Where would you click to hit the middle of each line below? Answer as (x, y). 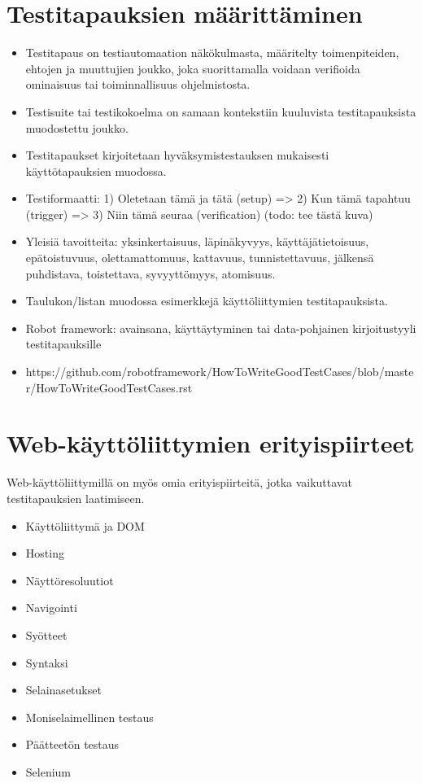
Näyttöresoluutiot (70, 580)
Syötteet (46, 634)
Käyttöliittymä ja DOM (85, 525)
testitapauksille (63, 344)
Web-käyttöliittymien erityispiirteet (211, 443)
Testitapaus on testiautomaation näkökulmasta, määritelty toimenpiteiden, (212, 52)
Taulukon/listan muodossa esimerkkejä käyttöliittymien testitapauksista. (207, 301)
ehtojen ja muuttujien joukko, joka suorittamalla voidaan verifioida (193, 68)
